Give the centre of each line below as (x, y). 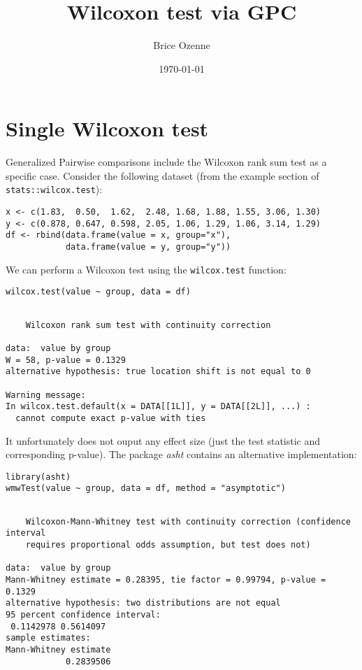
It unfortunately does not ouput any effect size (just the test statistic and (163, 440)
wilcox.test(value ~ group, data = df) (98, 292)
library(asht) (38, 477)
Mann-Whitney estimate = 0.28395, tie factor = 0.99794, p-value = (166, 580)
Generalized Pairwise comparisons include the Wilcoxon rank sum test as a (166, 162)
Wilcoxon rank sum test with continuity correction (148, 325)
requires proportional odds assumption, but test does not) (168, 545)
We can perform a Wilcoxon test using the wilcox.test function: (146, 269)
